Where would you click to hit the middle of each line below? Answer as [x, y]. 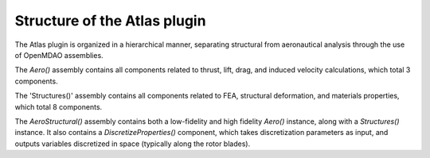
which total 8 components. [59, 106]
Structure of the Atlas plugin [110, 21]
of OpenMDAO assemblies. [59, 55]
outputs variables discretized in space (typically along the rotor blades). [133, 144]
